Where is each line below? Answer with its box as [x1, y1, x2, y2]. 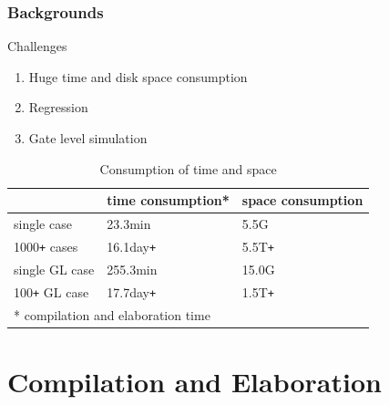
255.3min [107, 259, 158, 278]
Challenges [7, 36, 67, 56]
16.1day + [107, 236, 157, 255]
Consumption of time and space [99, 159, 277, 178]
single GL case [14, 259, 95, 278]
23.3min [107, 214, 151, 234]
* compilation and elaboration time [14, 305, 210, 324]
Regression [28, 98, 88, 117]
